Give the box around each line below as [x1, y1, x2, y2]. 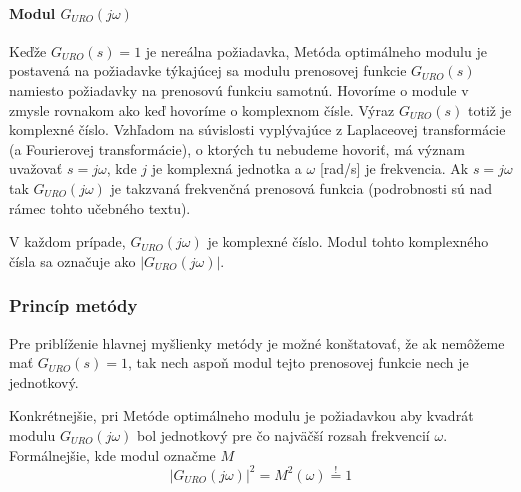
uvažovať [9, 158, 63, 179]
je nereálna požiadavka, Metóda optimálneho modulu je [145, 40, 487, 61]
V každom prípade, [9, 231, 126, 252]
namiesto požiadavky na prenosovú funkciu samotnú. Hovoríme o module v [9, 79, 469, 100]
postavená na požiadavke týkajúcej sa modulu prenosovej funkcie [9, 60, 407, 81]
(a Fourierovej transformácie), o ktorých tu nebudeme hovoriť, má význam [9, 138, 465, 159]
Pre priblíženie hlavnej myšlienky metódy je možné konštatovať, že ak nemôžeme [9, 332, 505, 353]
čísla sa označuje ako [9, 250, 136, 271]
